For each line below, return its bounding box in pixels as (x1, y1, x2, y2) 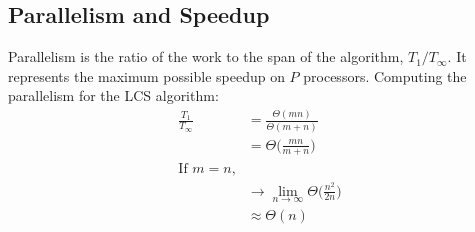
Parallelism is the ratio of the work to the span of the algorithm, (8, 46, 404, 67)
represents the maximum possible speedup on (8, 65, 285, 86)
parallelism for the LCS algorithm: (8, 85, 219, 106)
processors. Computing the (303, 65, 467, 86)
